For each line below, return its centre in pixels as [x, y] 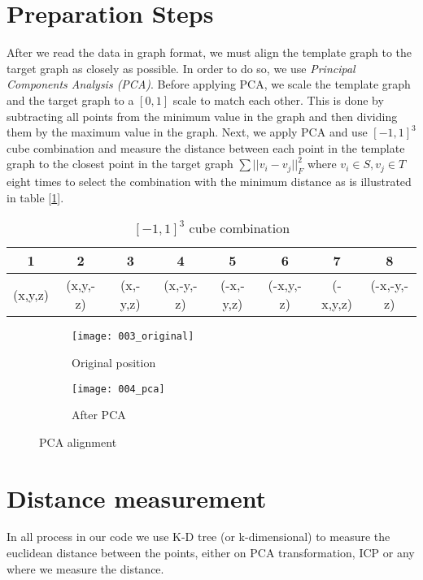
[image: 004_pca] [118, 389]
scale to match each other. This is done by [278, 100]
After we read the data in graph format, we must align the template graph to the [209, 52]
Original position [114, 362]
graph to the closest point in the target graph [120, 164]
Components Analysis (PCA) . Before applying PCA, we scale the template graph [209, 84]
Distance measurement [137, 498]
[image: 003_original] [133, 337]
